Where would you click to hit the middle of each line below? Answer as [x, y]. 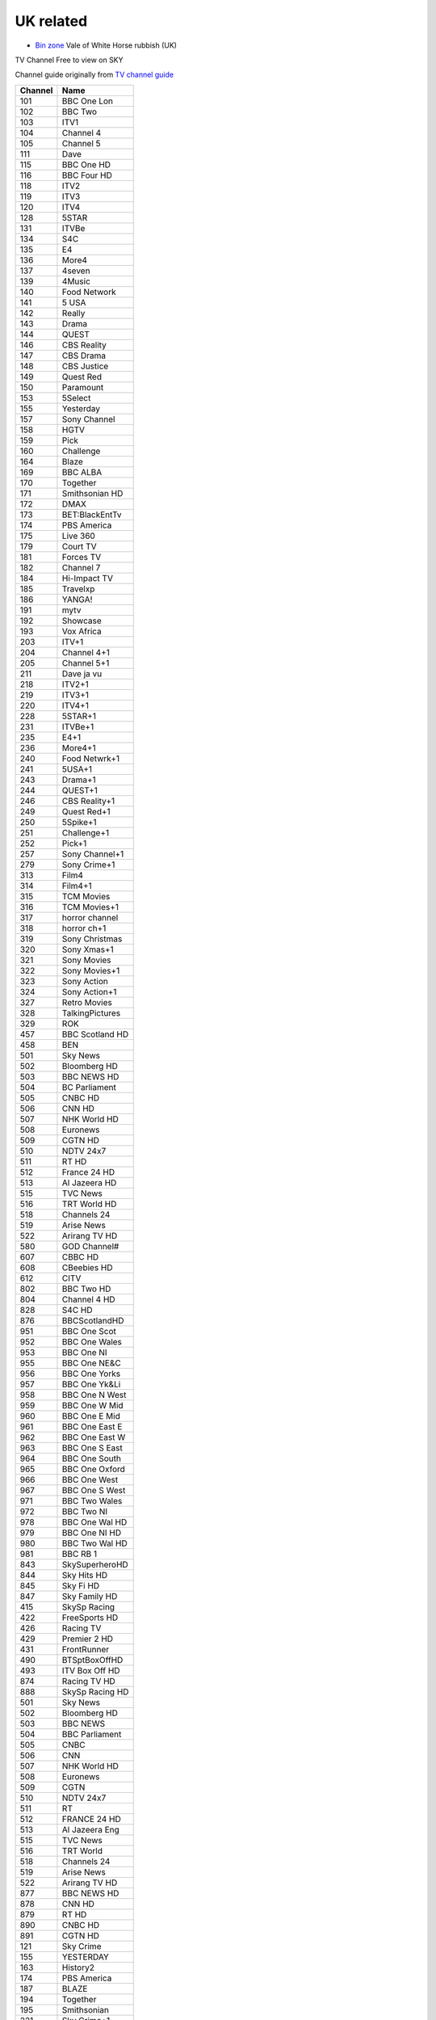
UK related [51, 21]
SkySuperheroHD [95, 1564]
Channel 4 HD [89, 1299]
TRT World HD [89, 1204]
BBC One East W [94, 1437]
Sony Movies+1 [91, 970]
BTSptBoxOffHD [92, 1660]
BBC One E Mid [91, 1416]
